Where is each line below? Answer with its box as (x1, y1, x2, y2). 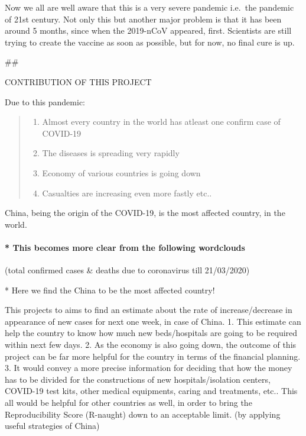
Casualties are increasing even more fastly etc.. (42, 186, 212, 199)
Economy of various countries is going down (42, 166, 201, 179)
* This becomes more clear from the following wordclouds (5, 241, 245, 253)
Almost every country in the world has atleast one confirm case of (42, 115, 281, 128)
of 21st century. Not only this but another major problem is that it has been (5, 12, 282, 25)
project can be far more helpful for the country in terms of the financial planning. (5, 350, 301, 362)
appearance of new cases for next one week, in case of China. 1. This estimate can (5, 315, 301, 327)
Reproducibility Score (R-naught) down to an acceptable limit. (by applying (5, 408, 281, 420)
